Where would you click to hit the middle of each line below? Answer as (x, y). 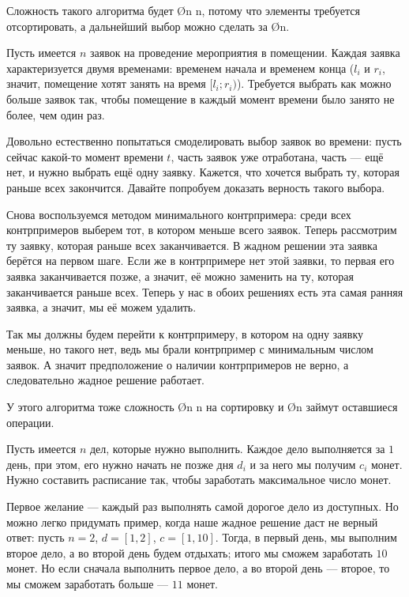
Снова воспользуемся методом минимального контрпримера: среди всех (179, 214)
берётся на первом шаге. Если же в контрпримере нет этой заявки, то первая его (201, 261)
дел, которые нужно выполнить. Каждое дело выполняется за (237, 449)
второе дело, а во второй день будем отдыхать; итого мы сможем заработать (189, 552)
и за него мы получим (303, 464)
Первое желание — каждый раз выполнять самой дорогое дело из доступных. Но (203, 506)
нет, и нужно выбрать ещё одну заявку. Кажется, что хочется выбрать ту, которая (203, 172)
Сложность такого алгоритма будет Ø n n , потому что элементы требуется (183, 10)
